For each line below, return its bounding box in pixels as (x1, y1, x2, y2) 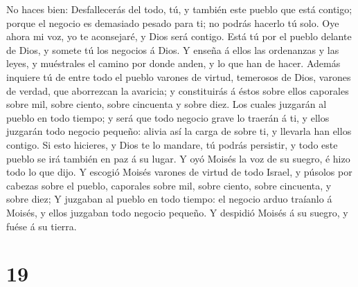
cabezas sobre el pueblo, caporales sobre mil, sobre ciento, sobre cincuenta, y (6, 178, 332, 192)
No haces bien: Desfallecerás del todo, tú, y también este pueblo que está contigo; (6, 2, 352, 16)
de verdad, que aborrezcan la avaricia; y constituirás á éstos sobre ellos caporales (6, 83, 349, 98)
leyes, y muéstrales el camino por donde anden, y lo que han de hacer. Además (6, 56, 341, 71)
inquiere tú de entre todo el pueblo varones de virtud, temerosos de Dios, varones (6, 69, 351, 84)
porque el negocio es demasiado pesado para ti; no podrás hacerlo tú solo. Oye (6, 15, 339, 30)
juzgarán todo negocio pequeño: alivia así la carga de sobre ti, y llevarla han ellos (6, 124, 352, 138)
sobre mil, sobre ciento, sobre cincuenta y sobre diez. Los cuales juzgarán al (6, 97, 327, 111)
